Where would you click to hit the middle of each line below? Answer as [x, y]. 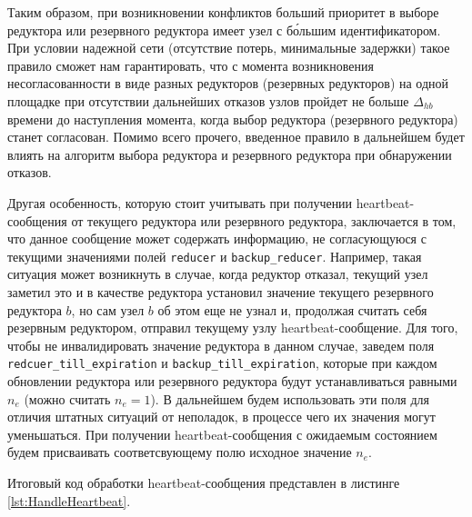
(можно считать [67, 398]
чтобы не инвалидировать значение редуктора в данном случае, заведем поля [221, 345]
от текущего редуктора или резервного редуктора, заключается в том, [264, 220]
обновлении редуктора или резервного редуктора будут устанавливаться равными [232, 381]
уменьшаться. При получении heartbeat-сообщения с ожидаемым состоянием [222, 434]
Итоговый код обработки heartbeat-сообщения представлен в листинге [204, 482]
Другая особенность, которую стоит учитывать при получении [180, 202]
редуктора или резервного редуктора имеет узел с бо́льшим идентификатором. [224, 30]
